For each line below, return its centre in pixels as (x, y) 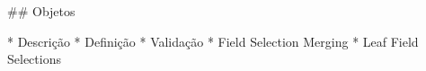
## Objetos (41, 11)
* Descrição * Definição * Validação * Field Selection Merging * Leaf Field (213, 41)
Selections (34, 59)
